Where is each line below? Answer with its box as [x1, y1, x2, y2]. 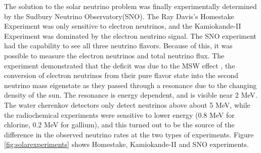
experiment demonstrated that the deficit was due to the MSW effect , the [4, 60, 235, 70]
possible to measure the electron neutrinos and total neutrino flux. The [4, 50, 225, 60]
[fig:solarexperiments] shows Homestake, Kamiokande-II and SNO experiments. [4, 139, 249, 149]
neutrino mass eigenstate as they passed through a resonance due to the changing [4, 80, 257, 90]
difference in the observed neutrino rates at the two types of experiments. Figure [4, 129, 254, 139]
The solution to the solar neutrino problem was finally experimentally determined [4, 1, 257, 11]
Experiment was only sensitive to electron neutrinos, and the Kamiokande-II [4, 21, 241, 31]
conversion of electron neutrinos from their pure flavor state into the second [4, 70, 238, 81]
